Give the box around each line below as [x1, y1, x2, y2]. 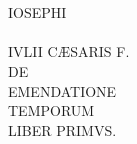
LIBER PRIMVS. [8, 119, 117, 140]
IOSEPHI [8, 2, 67, 23]
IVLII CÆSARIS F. [8, 41, 130, 62]
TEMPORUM [8, 100, 95, 121]
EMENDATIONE [8, 80, 117, 101]
